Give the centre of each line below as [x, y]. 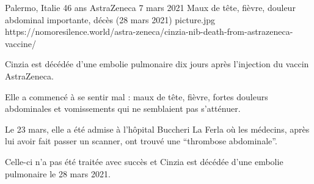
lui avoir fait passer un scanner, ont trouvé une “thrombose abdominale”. [141, 141]
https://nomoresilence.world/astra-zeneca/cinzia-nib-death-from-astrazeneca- [149, 31]
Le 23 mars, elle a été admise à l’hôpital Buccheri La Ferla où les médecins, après [157, 129]
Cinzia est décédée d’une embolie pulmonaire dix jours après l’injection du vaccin [157, 64]
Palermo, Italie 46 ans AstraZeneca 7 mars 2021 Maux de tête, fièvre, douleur [150, 7]
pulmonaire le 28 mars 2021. [58, 173]
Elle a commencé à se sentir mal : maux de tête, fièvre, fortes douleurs [137, 96]
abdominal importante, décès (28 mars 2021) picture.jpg [110, 19]
